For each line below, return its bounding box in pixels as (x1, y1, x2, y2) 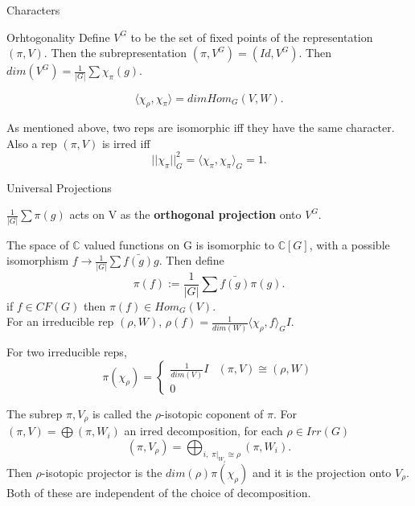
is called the (92, 405, 152, 422)
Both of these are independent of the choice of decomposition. (6, 484, 311, 501)
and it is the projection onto (252, 464, 392, 481)
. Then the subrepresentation (43, 44, 187, 61)
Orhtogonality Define (6, 28, 110, 45)
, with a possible (309, 236, 390, 253)
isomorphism (6, 252, 69, 269)
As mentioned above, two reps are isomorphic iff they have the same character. (6, 119, 395, 136)
